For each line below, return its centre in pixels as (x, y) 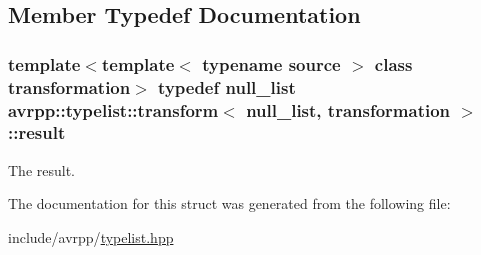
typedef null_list (227, 86)
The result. (42, 169)
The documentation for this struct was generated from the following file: (229, 203)
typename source (271, 63)
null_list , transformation (348, 109)
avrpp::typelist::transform (113, 109)
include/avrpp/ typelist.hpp (91, 236)
